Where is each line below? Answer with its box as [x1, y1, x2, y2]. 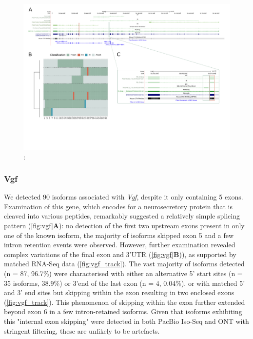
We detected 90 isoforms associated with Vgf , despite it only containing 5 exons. [4, 192, 243, 202]
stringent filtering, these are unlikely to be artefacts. [4, 325, 160, 336]
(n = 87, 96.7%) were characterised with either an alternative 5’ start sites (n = [4, 268, 243, 278]
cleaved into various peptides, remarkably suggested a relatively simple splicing [4, 211, 240, 221]
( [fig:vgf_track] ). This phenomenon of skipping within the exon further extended [4, 297, 245, 307]
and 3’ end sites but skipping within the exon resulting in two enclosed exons [4, 287, 234, 298]
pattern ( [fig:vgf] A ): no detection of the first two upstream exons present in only [4, 220, 245, 230]
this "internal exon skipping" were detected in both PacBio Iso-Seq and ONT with [4, 316, 249, 326]
